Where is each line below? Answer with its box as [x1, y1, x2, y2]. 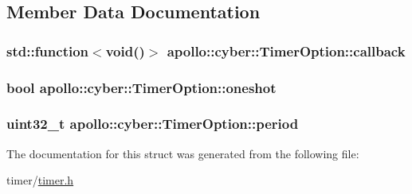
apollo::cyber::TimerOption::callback [167, 41, 406, 60]
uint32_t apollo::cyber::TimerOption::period [6, 114, 299, 134]
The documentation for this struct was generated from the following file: [6, 145, 359, 161]
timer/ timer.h [6, 172, 74, 188]
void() [105, 41, 145, 60]
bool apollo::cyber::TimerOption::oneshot [6, 77, 277, 97]
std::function [6, 41, 89, 60]
